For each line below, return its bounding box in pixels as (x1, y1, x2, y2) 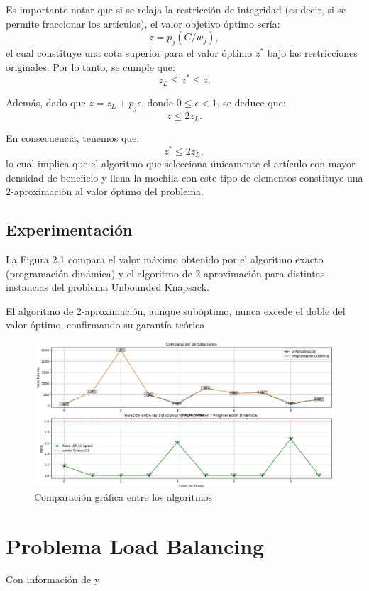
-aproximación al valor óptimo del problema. (11, 184, 204, 199)
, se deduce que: (216, 94, 286, 109)
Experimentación (6, 219, 133, 241)
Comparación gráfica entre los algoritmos (34, 489, 213, 504)
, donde (141, 94, 174, 109)
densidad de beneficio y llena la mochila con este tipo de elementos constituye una (6, 170, 363, 184)
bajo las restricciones (267, 45, 358, 60)
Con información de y (6, 572, 100, 587)
